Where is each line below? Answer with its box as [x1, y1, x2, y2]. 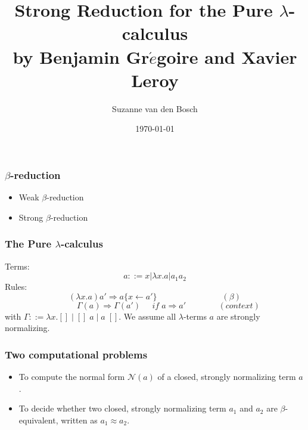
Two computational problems [5, 347, 148, 361]
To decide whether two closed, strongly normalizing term [18, 402, 226, 414]
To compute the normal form [18, 370, 125, 383]
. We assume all [119, 310, 176, 322]
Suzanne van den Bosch [112, 102, 198, 115]
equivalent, [18, 413, 58, 426]
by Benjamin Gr [13, 44, 150, 69]
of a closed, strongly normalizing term [157, 370, 296, 383]
